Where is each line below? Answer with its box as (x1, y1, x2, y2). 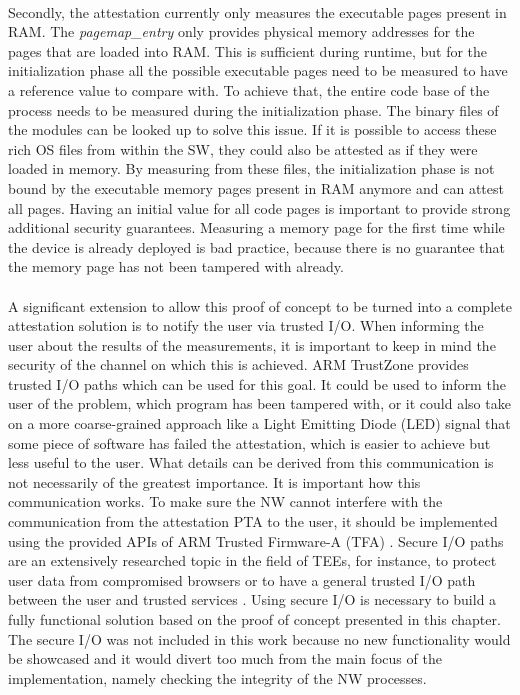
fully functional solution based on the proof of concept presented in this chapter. (8, 609, 501, 629)
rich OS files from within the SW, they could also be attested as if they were (8, 138, 478, 159)
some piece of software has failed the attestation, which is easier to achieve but (8, 432, 491, 453)
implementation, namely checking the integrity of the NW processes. (8, 667, 427, 688)
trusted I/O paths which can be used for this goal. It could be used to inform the (8, 373, 506, 394)
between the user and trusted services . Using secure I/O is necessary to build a (8, 589, 497, 610)
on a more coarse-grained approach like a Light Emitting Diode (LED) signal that (8, 413, 511, 434)
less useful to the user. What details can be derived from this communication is (8, 452, 494, 473)
